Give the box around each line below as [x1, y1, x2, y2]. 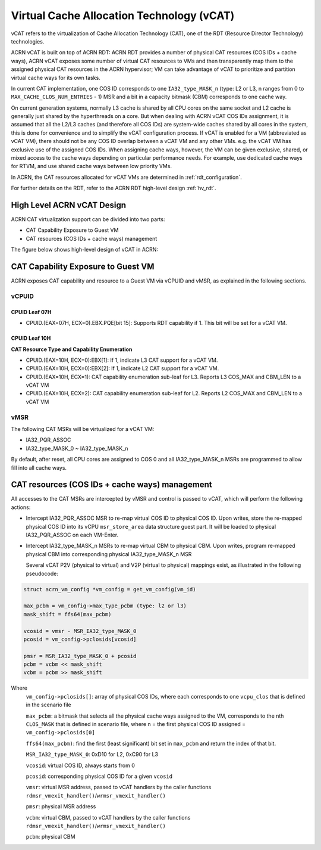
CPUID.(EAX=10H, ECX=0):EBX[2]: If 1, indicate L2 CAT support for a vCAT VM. [26, 365, 219, 372]
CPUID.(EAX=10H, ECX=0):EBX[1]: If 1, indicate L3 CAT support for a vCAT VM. [26, 356, 218, 364]
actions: [11, 504, 31, 511]
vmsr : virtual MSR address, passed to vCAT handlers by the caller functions [26, 784, 212, 791]
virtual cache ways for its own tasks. [11, 74, 100, 81]
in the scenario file [26, 701, 71, 709]
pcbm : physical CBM [26, 833, 75, 840]
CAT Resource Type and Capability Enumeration [11, 346, 133, 353]
